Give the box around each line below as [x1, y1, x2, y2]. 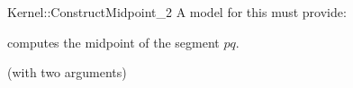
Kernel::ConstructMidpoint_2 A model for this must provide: [7, 3, 347, 21]
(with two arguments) [7, 63, 127, 82]
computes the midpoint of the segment [7, 32, 220, 51]
